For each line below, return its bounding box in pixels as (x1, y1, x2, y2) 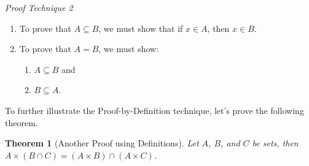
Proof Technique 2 (5, 1, 73, 13)
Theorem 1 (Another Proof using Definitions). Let (5, 137, 199, 149)
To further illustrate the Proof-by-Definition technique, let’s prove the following (5, 104, 304, 116)
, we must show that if (98, 21, 183, 34)
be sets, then (252, 137, 299, 149)
